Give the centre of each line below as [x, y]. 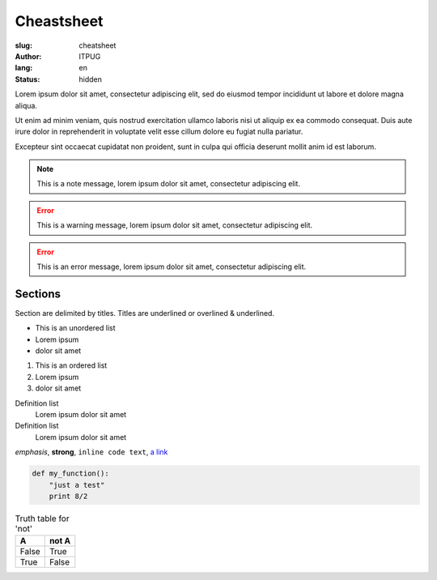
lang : [24, 68]
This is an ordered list [71, 365]
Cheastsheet [59, 21]
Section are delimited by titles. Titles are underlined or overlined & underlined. [145, 313]
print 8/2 [68, 496]
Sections [38, 294]
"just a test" [77, 485]
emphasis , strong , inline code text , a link [91, 452]
